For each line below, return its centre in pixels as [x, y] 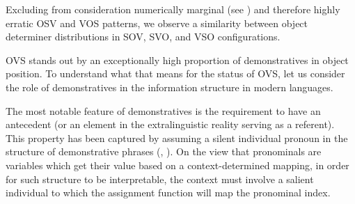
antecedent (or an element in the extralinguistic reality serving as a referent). [170, 124]
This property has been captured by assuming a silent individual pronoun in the [177, 138]
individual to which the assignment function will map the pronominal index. [168, 193]
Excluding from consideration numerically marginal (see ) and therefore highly [173, 9]
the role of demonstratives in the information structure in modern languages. [169, 87]
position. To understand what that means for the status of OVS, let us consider [175, 73]
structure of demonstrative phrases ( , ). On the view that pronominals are [164, 151]
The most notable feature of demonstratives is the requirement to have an [163, 110]
